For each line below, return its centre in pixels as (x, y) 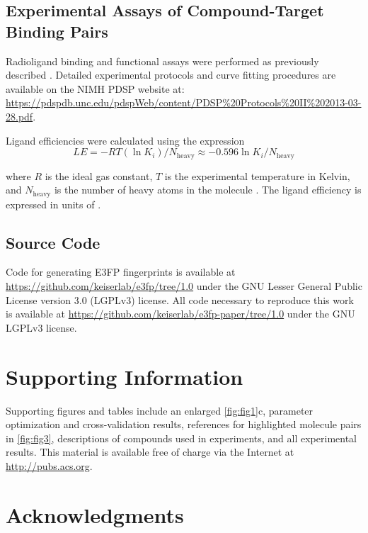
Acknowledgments (95, 514)
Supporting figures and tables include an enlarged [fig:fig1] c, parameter (160, 410)
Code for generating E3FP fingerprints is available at (121, 272)
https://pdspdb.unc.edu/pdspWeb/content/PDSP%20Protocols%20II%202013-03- (184, 102)
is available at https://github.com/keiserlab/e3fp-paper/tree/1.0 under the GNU (180, 314)
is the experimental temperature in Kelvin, (257, 175)
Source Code (53, 242)
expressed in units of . (53, 204)
